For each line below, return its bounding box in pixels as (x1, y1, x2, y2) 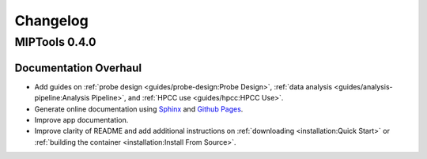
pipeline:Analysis (34, 93, 90, 103)
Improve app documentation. (34, 115, 129, 124)
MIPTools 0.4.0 (14, 35, 96, 49)
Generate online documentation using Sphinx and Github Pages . (34, 104, 244, 114)
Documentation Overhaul (14, 61, 142, 74)
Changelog (14, 12, 89, 29)
